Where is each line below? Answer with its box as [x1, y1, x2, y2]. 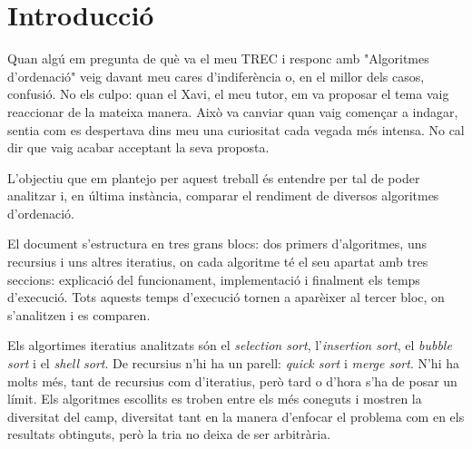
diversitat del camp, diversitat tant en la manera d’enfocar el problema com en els [7, 406, 465, 425]
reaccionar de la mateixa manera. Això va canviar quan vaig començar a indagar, [7, 102, 458, 121]
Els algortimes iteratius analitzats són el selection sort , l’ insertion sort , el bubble [7, 336, 452, 355]
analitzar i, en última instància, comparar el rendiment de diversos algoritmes [7, 186, 439, 205]
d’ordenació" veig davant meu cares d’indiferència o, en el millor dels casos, [7, 66, 425, 85]
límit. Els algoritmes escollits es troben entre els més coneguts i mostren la [7, 389, 422, 408]
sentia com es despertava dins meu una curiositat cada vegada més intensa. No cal [7, 120, 465, 139]
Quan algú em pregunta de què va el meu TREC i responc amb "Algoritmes [7, 49, 429, 68]
